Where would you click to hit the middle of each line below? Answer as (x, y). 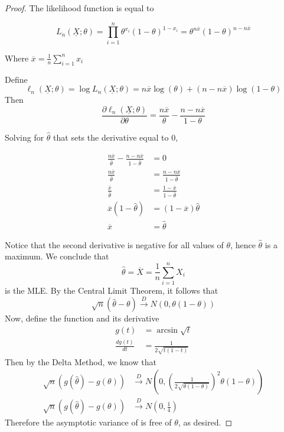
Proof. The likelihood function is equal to (79, 8)
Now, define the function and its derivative (82, 318)
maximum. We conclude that (57, 256)
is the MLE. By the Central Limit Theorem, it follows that (112, 290)
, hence (243, 244)
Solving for (25, 137)
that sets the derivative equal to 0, (116, 137)
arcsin (167, 330)
